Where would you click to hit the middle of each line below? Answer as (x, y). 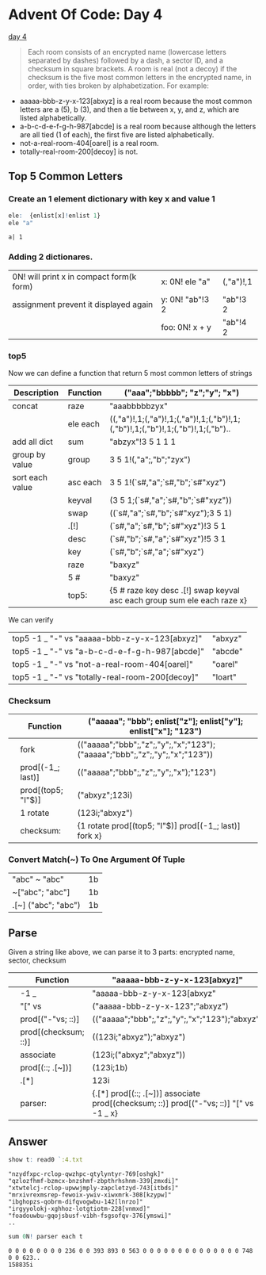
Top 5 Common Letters (66, 176)
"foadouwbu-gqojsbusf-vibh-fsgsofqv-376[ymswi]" (90, 1216)
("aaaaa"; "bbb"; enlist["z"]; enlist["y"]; (166, 722)
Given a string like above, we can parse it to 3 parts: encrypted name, (122, 952)
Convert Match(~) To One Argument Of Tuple (97, 860)
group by (29, 454)
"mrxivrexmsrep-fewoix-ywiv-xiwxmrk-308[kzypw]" (90, 1195)
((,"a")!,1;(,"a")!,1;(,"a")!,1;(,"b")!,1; (175, 419)
